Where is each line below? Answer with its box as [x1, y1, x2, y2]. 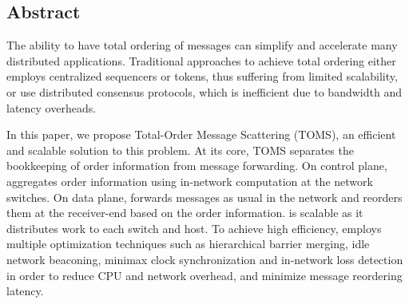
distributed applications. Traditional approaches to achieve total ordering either [6, 52, 396, 69]
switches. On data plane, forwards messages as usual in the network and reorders [6, 188, 403, 205]
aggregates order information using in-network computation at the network [6, 172, 373, 189]
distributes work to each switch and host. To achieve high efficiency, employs [6, 219, 382, 236]
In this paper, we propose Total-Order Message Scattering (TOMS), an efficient [6, 126, 396, 143]
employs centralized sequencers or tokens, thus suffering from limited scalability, [6, 68, 398, 85]
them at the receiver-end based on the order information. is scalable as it [6, 204, 363, 221]
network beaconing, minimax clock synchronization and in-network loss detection [6, 251, 403, 267]
